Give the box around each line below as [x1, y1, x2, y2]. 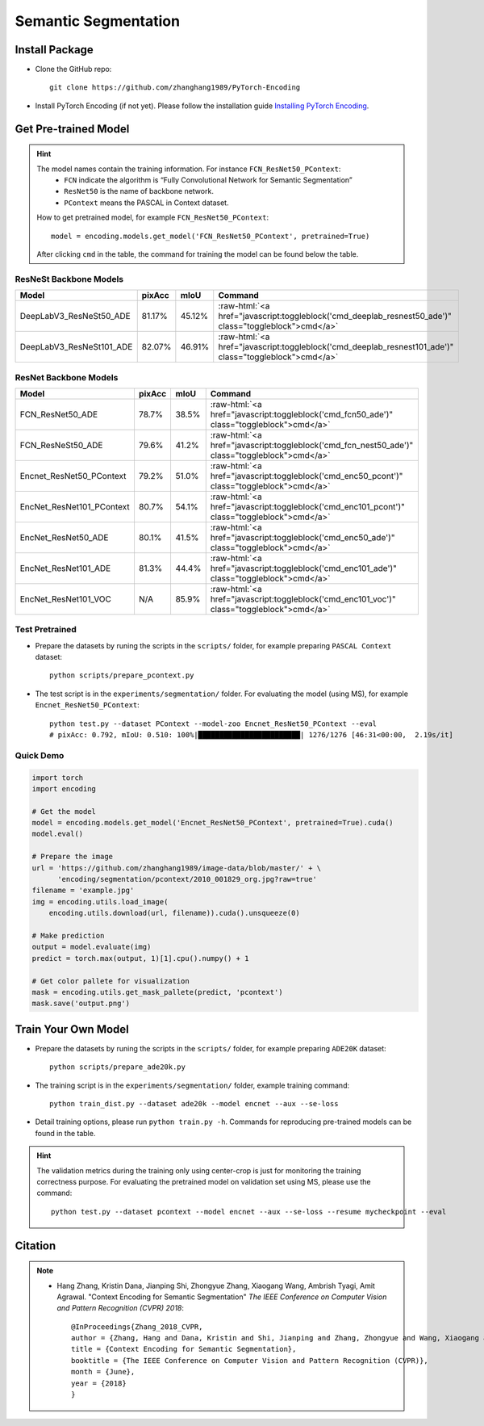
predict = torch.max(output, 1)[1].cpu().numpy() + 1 [31, 954, 249, 963]
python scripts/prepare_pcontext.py [49, 671, 194, 680]
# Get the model [31, 807, 97, 816]
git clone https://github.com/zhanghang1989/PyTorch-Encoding [49, 83, 301, 92]
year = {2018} [71, 1378, 127, 1388]
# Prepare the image [31, 852, 113, 862]
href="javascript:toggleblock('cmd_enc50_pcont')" [210, 470, 403, 481]
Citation [15, 1239, 56, 1252]
